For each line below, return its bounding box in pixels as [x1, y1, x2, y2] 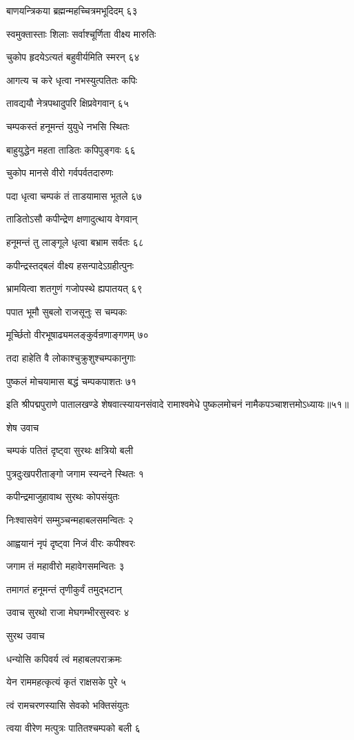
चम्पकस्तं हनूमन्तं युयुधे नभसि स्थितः [6, 119, 129, 133]
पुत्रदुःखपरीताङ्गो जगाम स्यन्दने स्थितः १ [6, 466, 144, 480]
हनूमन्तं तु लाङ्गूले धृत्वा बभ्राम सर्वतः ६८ [6, 234, 144, 249]
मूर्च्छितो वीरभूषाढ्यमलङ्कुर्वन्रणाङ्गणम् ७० [6, 327, 149, 342]
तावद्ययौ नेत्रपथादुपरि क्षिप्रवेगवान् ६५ [6, 96, 129, 110]
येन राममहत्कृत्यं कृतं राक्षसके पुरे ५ [6, 675, 127, 689]
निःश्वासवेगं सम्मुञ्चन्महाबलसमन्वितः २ [6, 513, 134, 527]
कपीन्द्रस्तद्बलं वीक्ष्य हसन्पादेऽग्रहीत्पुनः [6, 258, 134, 272]
